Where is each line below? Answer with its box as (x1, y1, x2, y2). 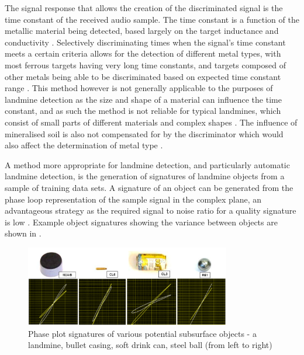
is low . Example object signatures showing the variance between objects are (5, 215, 278, 228)
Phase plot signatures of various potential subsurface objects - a (28, 327, 257, 339)
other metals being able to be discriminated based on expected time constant (5, 70, 281, 82)
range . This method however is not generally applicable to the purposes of (5, 82, 273, 94)
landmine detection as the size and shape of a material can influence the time (5, 93, 282, 105)
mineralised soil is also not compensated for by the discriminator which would (5, 127, 284, 140)
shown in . (5, 227, 42, 239)
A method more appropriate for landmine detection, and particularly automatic (5, 158, 290, 170)
